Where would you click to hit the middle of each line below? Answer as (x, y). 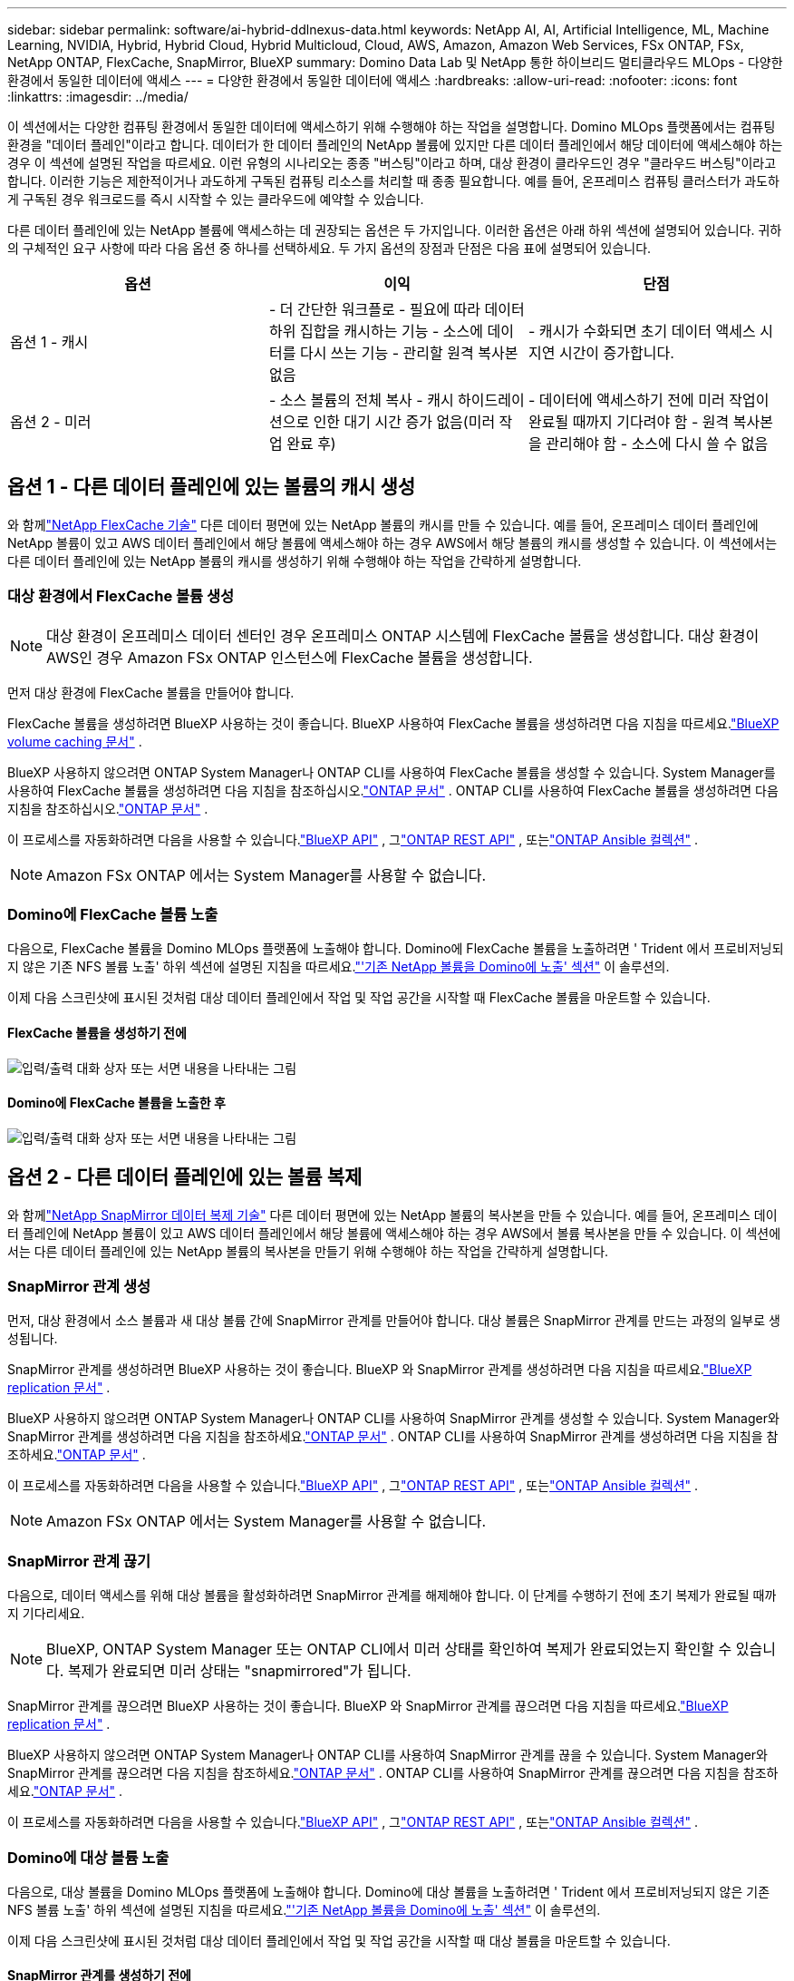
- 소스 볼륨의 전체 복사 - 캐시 (361, 400)
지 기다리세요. (46, 1614)
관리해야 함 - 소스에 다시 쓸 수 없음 (657, 444)
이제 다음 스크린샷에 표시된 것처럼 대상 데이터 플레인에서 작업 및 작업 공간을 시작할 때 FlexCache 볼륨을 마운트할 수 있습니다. (359, 998)
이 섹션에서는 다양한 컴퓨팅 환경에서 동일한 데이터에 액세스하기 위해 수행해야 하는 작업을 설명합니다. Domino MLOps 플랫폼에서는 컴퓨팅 (392, 127)
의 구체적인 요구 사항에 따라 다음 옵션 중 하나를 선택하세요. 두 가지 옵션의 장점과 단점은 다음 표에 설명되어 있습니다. (329, 248)
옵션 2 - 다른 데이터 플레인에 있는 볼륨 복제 (185, 1177)
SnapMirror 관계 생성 (79, 1286)
